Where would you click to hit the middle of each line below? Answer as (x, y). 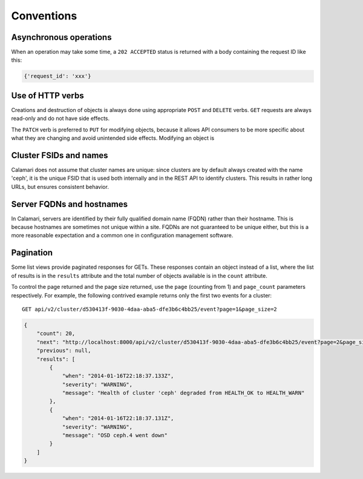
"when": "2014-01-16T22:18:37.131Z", (118, 418)
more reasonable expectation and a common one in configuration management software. (122, 236)
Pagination (32, 253)
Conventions (44, 16)
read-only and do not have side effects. (60, 119)
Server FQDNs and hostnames (70, 204)
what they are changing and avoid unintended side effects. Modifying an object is (113, 138)
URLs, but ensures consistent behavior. (60, 187)
